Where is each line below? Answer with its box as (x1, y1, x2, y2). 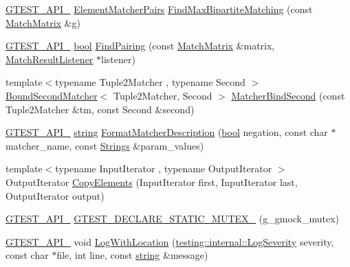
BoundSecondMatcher (6, 88, 98, 102)
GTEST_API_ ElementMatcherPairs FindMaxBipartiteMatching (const (6, 2, 313, 16)
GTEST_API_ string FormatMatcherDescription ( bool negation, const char (6, 125, 328, 139)
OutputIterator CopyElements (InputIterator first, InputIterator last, (6, 174, 298, 189)
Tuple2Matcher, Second (113, 88, 212, 102)
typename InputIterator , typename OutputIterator (55, 161, 272, 176)
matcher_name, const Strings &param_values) (6, 138, 204, 152)
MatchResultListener (6, 51, 94, 66)
